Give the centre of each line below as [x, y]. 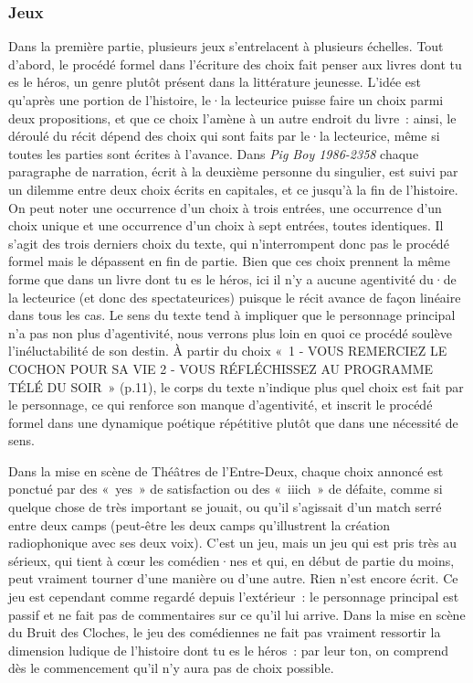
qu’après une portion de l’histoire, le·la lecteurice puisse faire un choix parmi [226, 100]
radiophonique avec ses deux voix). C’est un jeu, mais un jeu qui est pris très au [233, 543]
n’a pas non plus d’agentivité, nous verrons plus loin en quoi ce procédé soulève [230, 332]
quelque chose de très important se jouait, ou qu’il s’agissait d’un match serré [225, 507]
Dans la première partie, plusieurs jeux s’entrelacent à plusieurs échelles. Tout [226, 46]
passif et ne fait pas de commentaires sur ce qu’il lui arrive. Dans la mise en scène [237, 614]
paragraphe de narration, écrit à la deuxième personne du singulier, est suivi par [233, 171]
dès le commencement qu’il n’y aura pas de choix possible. [171, 668]
